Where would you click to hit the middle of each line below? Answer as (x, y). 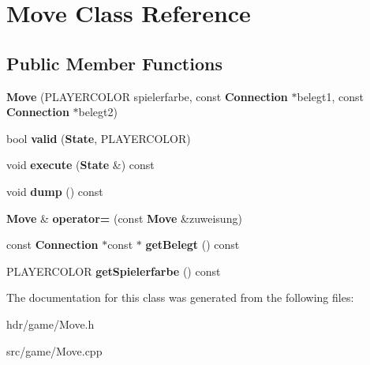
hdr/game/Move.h (50, 324)
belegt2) (98, 112)
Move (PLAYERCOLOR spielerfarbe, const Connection (147, 96)
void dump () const (55, 191)
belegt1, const (330, 96)
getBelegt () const (192, 245)
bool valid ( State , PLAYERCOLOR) (99, 138)
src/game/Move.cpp (54, 350)
